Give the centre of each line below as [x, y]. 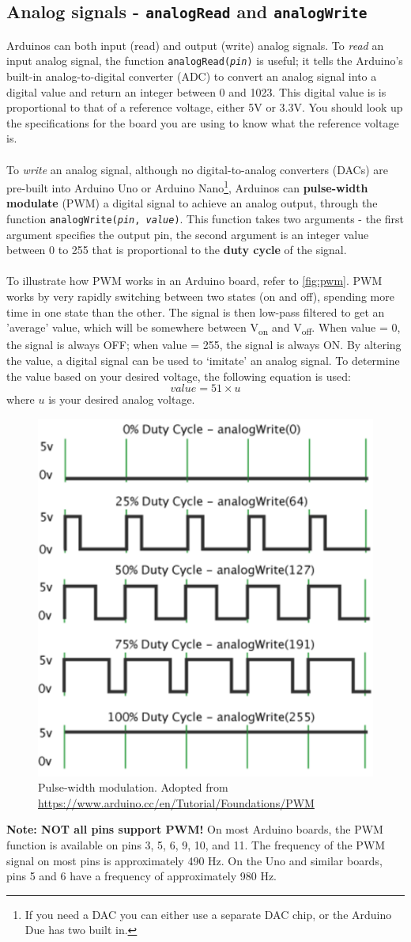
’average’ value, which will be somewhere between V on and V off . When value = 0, [204, 329]
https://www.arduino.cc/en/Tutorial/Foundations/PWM [176, 802]
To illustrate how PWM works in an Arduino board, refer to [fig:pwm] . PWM [194, 281]
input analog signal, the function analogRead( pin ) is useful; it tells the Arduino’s [205, 61]
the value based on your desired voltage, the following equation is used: [179, 376]
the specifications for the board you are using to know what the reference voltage [203, 122]
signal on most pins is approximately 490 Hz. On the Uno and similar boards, [194, 860]
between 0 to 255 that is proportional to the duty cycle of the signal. [177, 250]
